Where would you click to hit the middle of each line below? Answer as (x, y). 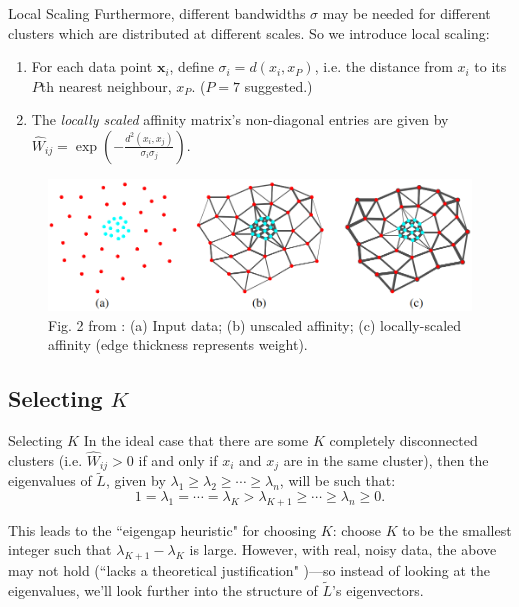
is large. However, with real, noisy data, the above (343, 549)
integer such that (60, 549)
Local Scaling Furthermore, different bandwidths (157, 13)
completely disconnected (403, 439)
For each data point (92, 66)
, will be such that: (337, 480)
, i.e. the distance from (383, 66)
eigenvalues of (50, 480)
